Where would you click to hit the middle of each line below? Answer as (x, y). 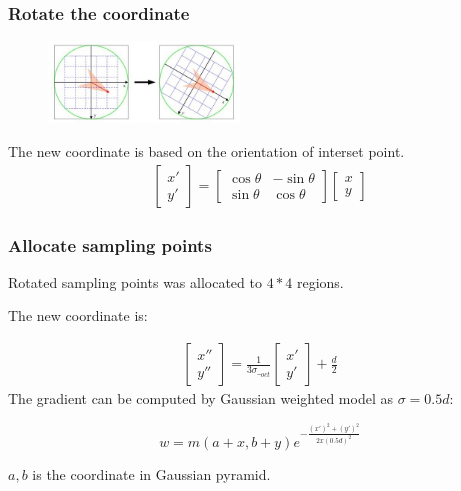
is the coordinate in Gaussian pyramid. (151, 473)
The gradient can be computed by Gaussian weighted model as (200, 398)
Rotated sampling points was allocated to (135, 281)
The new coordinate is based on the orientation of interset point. (206, 150)
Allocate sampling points (110, 244)
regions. (320, 281)
